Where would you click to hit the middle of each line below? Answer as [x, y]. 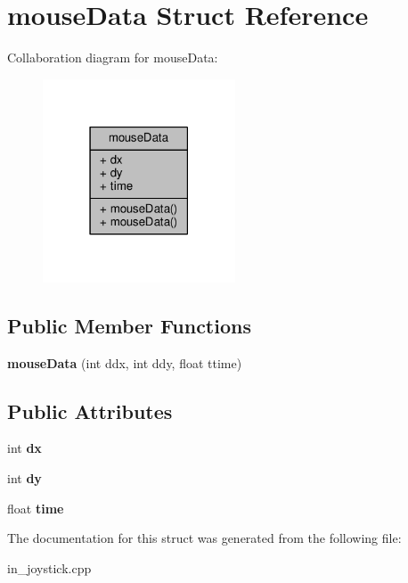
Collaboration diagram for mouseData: [113, 57]
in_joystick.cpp [49, 567]
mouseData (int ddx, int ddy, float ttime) [125, 362]
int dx [24, 448]
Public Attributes [90, 411]
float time [36, 508]
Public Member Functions [129, 325]
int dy [24, 478]
